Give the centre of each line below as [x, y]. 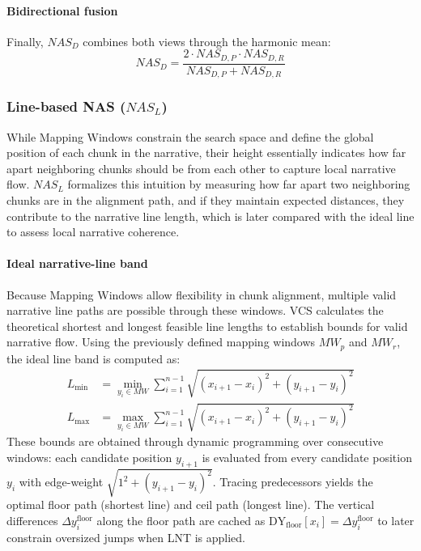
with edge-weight [61, 482]
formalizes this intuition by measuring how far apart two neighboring [239, 184]
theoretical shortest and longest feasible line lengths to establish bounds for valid [207, 326]
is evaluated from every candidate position [307, 458]
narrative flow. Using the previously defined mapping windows [161, 342]
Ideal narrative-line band [77, 263]
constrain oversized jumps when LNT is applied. [126, 537]
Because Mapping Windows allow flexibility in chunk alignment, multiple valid [202, 294]
